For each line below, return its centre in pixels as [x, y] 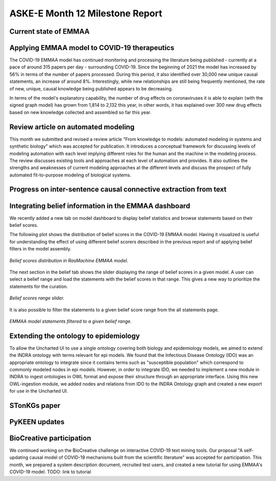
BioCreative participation [50, 438]
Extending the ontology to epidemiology [75, 336]
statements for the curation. [39, 286]
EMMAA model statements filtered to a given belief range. [71, 321]
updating [19, 457]
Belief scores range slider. [37, 298]
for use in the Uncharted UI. [39, 391]
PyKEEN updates [37, 422]
